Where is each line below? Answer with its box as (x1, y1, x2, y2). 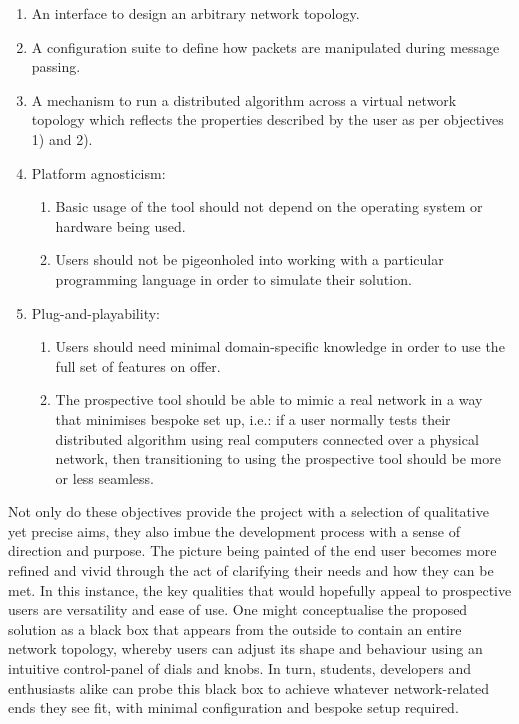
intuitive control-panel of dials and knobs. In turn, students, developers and (8, 658, 471, 679)
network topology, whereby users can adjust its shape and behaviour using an (8, 638, 483, 659)
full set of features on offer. (55, 355, 221, 376)
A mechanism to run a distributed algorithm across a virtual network (31, 89, 457, 110)
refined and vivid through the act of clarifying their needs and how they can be (8, 560, 494, 581)
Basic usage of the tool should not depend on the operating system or (55, 196, 483, 217)
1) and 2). (31, 128, 93, 149)
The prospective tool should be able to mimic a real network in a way (55, 389, 483, 410)
